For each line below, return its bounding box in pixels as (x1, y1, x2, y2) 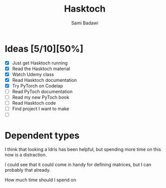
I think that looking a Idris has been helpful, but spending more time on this (5, 146, 161, 152)
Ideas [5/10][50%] (5, 43, 84, 54)
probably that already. (5, 167, 51, 173)
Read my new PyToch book (12, 95, 70, 101)
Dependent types (5, 130, 80, 141)
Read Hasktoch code (12, 100, 56, 106)
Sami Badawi (71, 20, 98, 26)
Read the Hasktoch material (12, 66, 71, 72)
